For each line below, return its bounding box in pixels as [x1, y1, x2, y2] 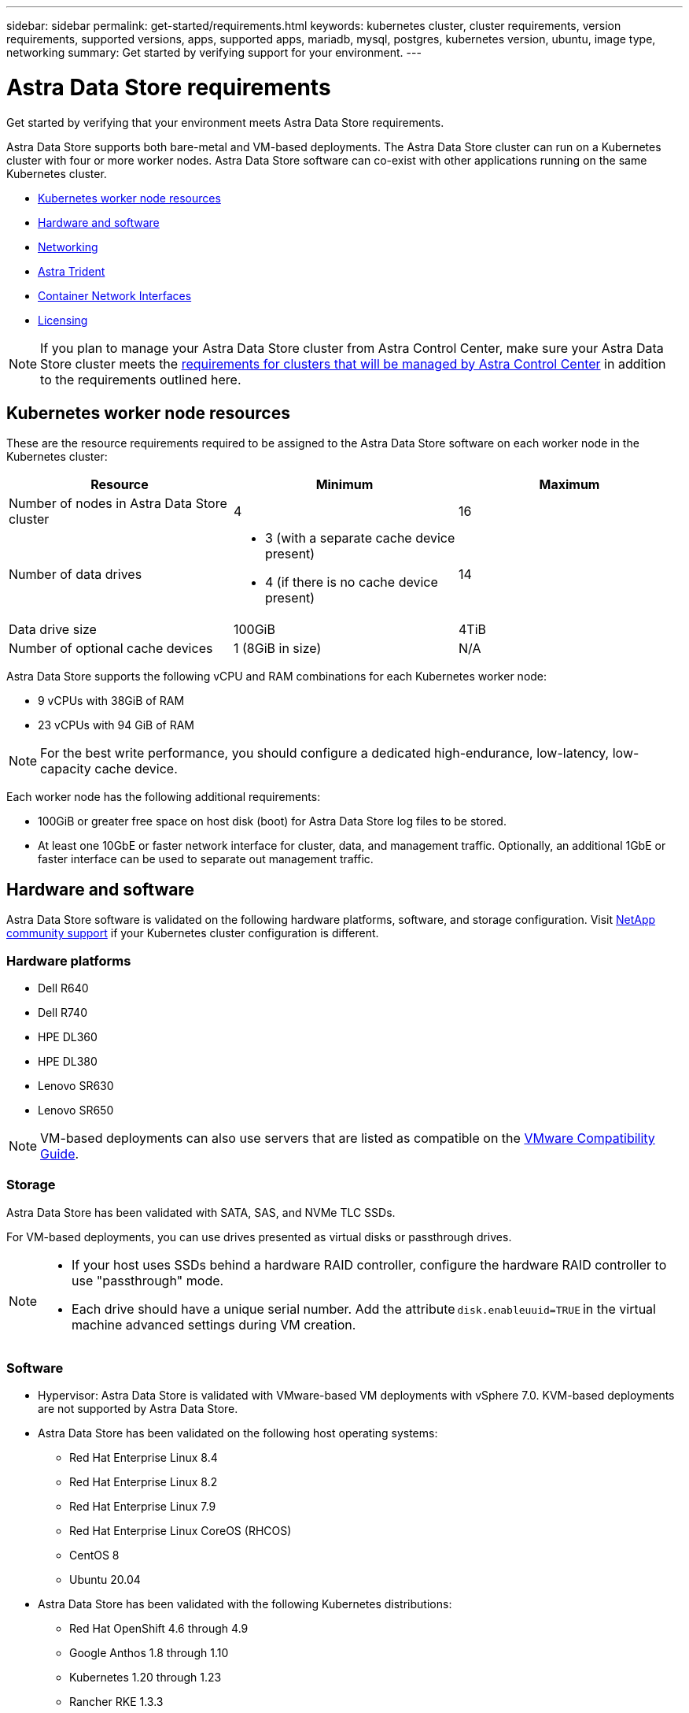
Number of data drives [9, 566, 142, 583]
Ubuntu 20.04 [69, 1573, 141, 1587]
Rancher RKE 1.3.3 [69, 1695, 164, 1709]
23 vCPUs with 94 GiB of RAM [38, 718, 194, 732]
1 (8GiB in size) [233, 640, 322, 657]
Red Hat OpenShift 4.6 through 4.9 [69, 1622, 249, 1636]
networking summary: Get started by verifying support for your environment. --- [6, 46, 422, 59]
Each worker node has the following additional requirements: [6, 790, 321, 804]
